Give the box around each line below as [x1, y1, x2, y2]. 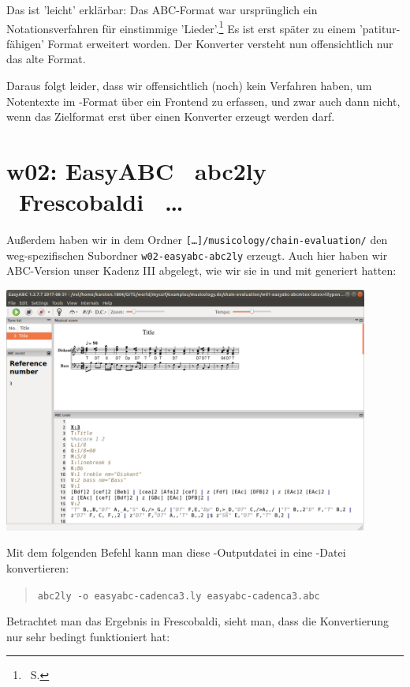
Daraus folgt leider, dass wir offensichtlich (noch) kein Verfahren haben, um [6, 77, 372, 94]
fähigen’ [6, 35, 44, 51]
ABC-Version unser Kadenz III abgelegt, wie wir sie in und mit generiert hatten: [6, 262, 397, 279]
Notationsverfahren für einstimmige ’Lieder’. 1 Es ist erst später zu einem [6, 17, 356, 36]
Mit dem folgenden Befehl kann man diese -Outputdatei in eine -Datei [6, 544, 346, 561]
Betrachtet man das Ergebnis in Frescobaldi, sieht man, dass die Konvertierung [6, 613, 389, 629]
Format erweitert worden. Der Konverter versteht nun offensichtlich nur [47, 35, 393, 51]
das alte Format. [6, 51, 86, 67]
